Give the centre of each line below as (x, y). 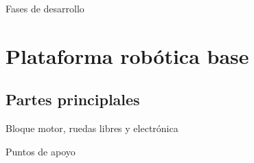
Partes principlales (73, 99)
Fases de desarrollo (45, 8)
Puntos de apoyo (41, 151)
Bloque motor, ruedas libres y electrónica (92, 128)
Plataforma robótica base (127, 55)
